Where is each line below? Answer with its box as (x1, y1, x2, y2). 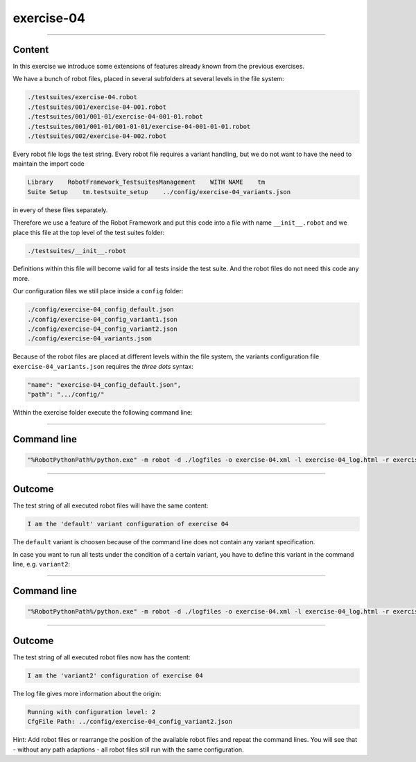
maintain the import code (12, 159, 85, 168)
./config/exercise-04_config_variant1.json (27, 315, 178, 323)
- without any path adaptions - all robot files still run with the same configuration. (12, 745, 244, 754)
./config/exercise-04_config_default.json (27, 306, 174, 313)
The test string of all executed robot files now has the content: (12, 652, 191, 661)
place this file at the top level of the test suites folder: (12, 228, 165, 236)
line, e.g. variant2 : (12, 560, 71, 569)
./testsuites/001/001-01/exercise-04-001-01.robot (27, 113, 204, 121)
